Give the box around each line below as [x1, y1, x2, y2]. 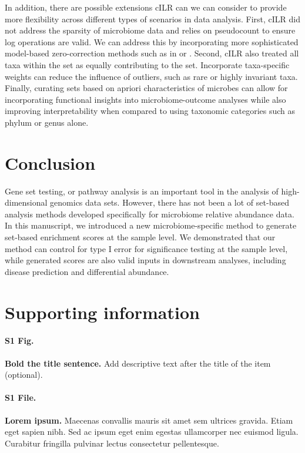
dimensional [5, 196, 48, 209]
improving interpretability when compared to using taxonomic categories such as [5, 105, 296, 117]
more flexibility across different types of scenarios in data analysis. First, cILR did [5, 12, 301, 25]
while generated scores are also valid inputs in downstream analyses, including [5, 254, 286, 266]
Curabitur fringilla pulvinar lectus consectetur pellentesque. [5, 437, 219, 449]
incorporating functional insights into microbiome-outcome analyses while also [5, 93, 286, 105]
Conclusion [5, 150, 96, 175]
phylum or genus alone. [5, 116, 89, 128]
